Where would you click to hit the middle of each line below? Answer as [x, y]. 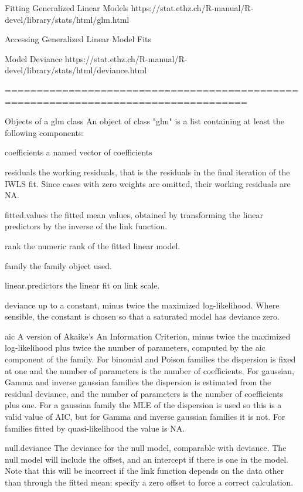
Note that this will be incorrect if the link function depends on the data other [144, 471]
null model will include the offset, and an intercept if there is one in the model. [147, 459]
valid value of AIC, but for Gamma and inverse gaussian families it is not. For [145, 417]
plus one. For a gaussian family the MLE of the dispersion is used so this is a [143, 405]
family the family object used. [58, 265]
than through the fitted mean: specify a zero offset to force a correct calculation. [149, 482]
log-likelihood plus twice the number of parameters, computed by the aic [135, 347]
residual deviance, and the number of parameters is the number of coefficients [144, 393]
